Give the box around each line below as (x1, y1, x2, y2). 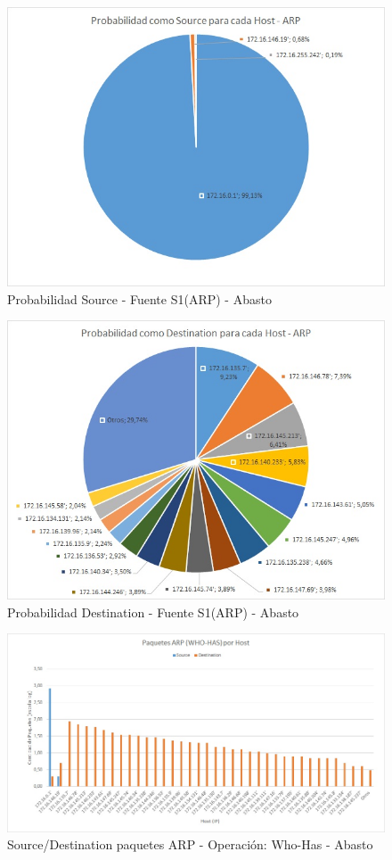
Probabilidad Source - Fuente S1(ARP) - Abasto (7, 289, 272, 308)
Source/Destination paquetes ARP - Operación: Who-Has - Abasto (7, 835, 373, 854)
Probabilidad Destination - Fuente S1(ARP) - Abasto (7, 602, 299, 621)
